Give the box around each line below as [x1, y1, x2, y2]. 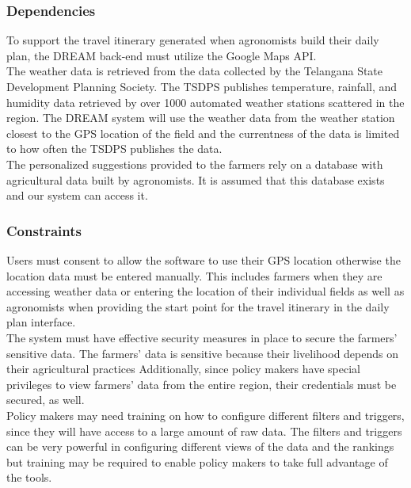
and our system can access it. [6, 187, 148, 204]
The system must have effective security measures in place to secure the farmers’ [6, 329, 398, 345]
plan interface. [6, 314, 76, 330]
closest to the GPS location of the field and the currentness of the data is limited [6, 124, 400, 141]
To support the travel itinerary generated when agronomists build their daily [6, 32, 379, 48]
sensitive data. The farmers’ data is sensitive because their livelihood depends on [6, 345, 398, 361]
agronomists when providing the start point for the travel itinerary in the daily [6, 298, 390, 315]
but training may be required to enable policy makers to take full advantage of [6, 453, 388, 470]
